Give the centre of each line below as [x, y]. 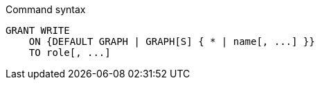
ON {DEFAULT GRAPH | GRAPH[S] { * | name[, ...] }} [172, 41]
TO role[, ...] [70, 53]
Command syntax [46, 9]
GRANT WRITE [38, 30]
